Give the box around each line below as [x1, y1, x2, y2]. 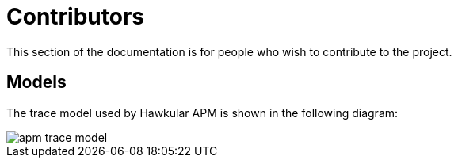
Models [6, 72, 67, 93]
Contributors [6, 3, 145, 30]
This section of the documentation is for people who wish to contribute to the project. [6, 44, 452, 59]
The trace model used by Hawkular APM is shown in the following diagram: [6, 105, 399, 120]
